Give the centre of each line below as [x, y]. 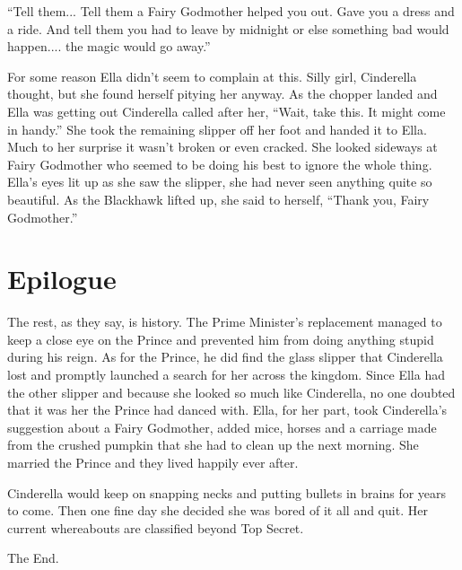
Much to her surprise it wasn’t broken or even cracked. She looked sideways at [222, 147]
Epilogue [62, 279]
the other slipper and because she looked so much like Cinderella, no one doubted [231, 392]
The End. [33, 558]
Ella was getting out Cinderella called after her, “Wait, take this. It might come [227, 111]
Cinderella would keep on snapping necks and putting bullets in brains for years [227, 492]
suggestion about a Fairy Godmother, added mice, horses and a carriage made [222, 427]
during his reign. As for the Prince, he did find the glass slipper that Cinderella [225, 357]
